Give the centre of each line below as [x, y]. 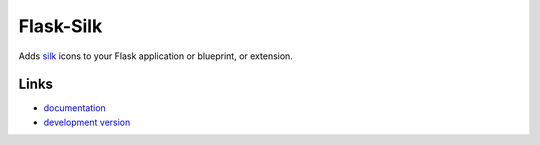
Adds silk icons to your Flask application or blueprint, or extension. [156, 56]
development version [87, 122]
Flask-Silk [60, 26]
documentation [75, 108]
